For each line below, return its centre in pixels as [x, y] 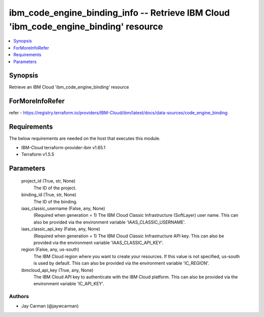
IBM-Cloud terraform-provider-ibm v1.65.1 [63, 147]
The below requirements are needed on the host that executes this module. [85, 138]
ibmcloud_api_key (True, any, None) [57, 270]
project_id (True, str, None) [48, 181]
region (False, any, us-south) [50, 249]
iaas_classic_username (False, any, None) [63, 208]
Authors [19, 296]
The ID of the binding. [55, 202]
